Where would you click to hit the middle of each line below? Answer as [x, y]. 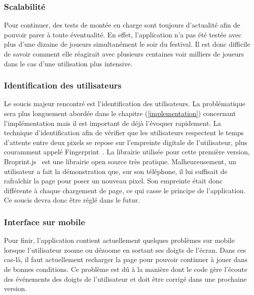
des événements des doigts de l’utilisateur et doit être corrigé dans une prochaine [125, 279]
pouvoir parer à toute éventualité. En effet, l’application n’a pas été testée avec [123, 34]
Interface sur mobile [45, 221]
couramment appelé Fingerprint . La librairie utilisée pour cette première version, [127, 152]
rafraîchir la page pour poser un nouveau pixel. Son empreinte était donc [114, 181]
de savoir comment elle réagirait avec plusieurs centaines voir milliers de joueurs [124, 54]
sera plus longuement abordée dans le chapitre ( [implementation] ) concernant [120, 113]
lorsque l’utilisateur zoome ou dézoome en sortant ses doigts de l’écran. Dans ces [125, 250]
